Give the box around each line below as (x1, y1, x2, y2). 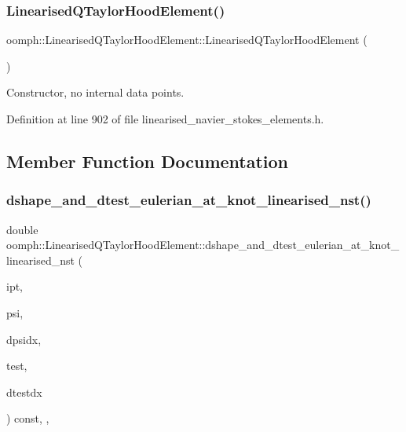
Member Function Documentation (6, 148, 289, 173)
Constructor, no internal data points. (6, 84, 185, 101)
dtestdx (6, 383, 42, 400)
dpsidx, (6, 331, 42, 347)
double (6, 221, 38, 237)
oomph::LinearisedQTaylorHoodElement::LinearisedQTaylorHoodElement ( (6, 31, 368, 48)
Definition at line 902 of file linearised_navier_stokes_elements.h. (6, 111, 324, 126)
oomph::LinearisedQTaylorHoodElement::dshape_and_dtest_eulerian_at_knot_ (6, 236, 400, 253)
